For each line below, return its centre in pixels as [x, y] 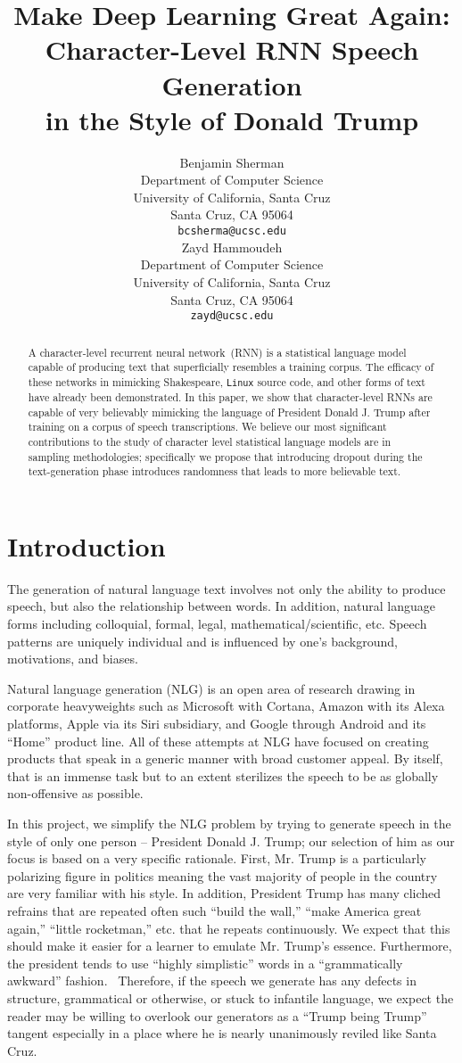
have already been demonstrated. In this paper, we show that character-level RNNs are [230, 397]
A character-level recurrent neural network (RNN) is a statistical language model [217, 352]
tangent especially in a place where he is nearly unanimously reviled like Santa [222, 1033]
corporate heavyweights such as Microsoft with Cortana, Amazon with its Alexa [226, 706]
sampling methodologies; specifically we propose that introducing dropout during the [225, 456]
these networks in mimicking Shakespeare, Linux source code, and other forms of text [227, 381]
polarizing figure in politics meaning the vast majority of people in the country [223, 875]
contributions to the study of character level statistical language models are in [210, 441]
